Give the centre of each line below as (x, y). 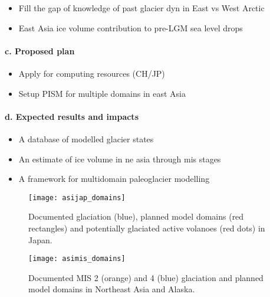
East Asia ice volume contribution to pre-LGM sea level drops (131, 27)
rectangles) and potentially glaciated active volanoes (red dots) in (147, 228)
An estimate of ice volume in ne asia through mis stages (120, 159)
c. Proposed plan (40, 50)
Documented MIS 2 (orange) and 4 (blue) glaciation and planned (146, 277)
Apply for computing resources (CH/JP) (92, 73)
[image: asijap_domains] (77, 198)
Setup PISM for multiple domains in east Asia (102, 93)
